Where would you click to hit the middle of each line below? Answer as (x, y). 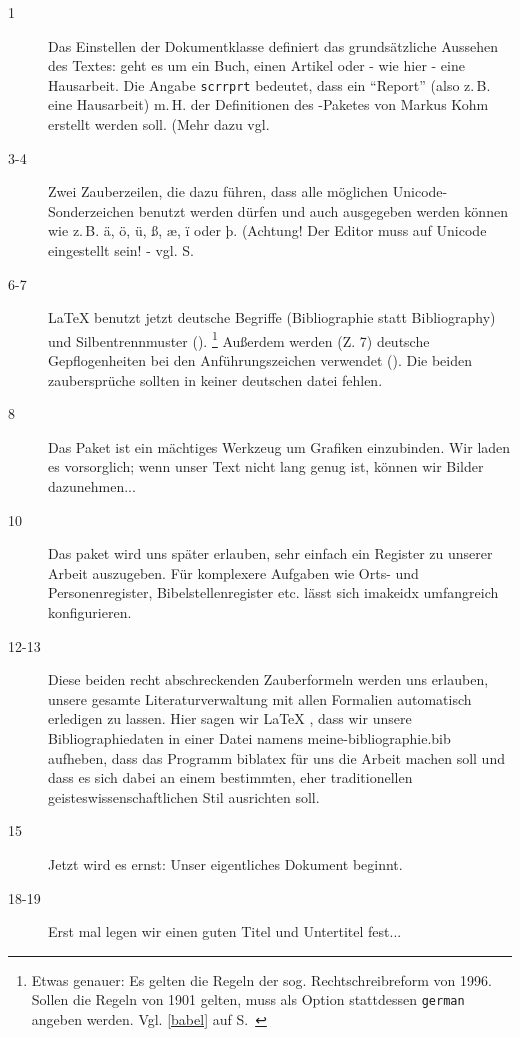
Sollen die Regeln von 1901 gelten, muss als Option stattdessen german (248, 999)
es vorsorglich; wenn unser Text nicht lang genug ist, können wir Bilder (266, 466)
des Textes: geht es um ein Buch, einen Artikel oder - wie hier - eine (256, 65)
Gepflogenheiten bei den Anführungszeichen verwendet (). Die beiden (260, 360)
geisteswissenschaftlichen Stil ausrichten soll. (184, 796)
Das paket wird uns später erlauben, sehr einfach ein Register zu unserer (270, 553)
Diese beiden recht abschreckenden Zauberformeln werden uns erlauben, (268, 679)
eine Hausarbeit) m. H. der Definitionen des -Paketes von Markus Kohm (268, 104)
